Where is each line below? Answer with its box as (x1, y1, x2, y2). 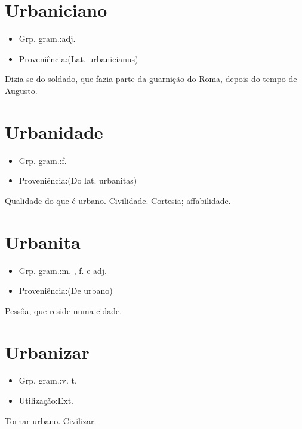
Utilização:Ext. (19, 394, 74, 407)
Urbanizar (5, 339, 90, 364)
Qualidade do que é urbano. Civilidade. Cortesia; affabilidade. (5, 194, 231, 206)
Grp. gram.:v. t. (19, 374, 77, 387)
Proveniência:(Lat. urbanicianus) (19, 52, 138, 65)
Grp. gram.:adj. (19, 32, 76, 45)
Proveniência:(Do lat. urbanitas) (19, 174, 137, 187)
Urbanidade (5, 119, 103, 144)
